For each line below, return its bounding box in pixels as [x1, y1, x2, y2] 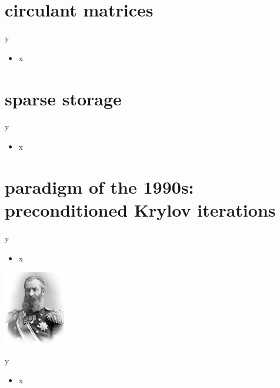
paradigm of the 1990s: [5, 174, 194, 198]
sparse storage [5, 86, 122, 110]
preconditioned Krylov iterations [5, 198, 276, 221]
